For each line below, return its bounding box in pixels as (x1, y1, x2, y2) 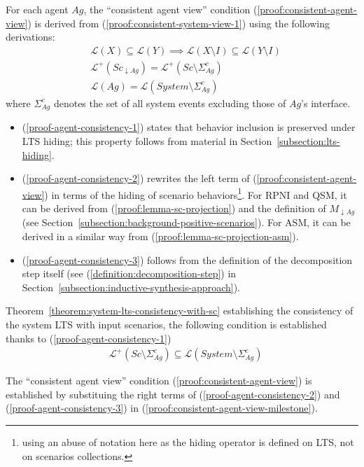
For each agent (6, 2, 69, 16)
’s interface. (301, 95, 351, 110)
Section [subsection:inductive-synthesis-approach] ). (22, 279, 240, 294)
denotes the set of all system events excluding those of (53, 95, 286, 110)
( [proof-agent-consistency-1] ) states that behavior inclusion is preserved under (22, 120, 356, 134)
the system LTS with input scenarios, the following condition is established (6, 316, 327, 331)
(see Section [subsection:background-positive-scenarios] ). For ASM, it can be (22, 215, 351, 230)
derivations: (6, 29, 55, 44)
